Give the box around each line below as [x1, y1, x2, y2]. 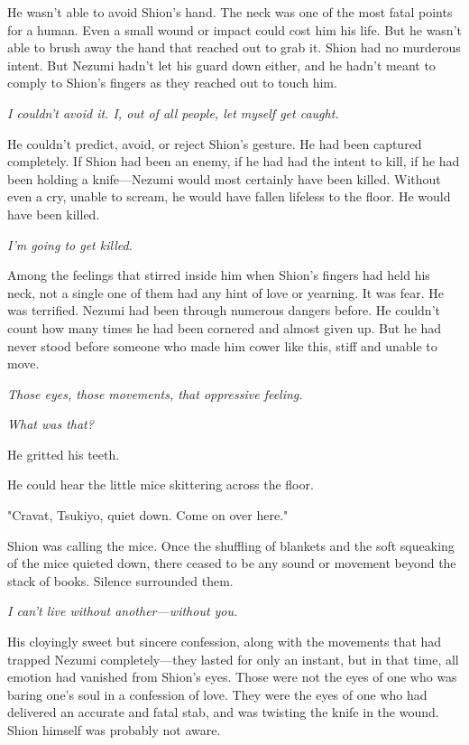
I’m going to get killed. [7, 235, 133, 254]
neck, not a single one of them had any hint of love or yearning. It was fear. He [7, 283, 445, 302]
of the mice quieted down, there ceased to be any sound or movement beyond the [7, 554, 456, 573]
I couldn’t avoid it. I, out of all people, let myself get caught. [7, 103, 339, 122]
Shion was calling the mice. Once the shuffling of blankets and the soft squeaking [7, 535, 455, 554]
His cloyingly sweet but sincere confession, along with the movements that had [7, 632, 442, 651]
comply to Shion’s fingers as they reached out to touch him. [7, 73, 337, 92]
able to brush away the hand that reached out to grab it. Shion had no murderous [7, 38, 461, 57]
